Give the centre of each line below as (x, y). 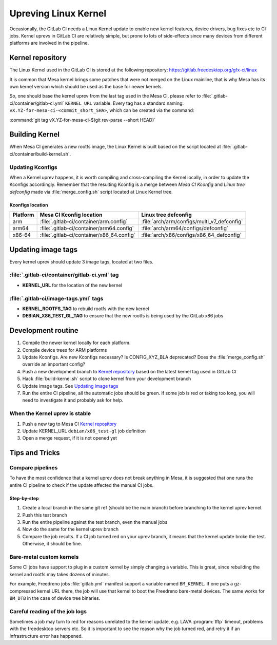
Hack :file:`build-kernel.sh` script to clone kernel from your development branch (107, 379)
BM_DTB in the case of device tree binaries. (55, 598)
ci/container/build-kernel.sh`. (40, 154)
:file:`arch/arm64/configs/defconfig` (185, 229)
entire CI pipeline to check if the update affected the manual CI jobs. (82, 485)
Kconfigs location (29, 205)
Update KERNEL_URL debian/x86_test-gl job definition (84, 431)
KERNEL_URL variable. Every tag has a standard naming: (124, 103)
